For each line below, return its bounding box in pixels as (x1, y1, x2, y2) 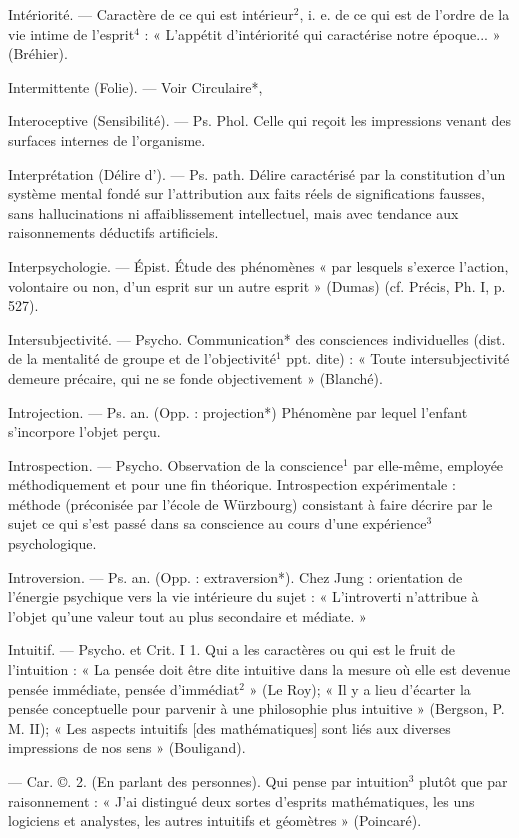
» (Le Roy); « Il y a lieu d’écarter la (249, 678, 471, 699)
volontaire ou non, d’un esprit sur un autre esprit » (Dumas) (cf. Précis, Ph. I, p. (8, 275, 506, 296)
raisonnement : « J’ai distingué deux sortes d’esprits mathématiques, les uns (8, 790, 475, 811)
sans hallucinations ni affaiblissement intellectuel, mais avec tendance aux (8, 202, 459, 223)
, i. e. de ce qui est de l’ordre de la (299, 4, 510, 24)
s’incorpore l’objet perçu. (8, 421, 161, 442)
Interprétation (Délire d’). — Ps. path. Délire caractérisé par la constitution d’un (8, 163, 506, 184)
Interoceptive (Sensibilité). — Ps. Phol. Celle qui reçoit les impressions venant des (8, 110, 512, 131)
